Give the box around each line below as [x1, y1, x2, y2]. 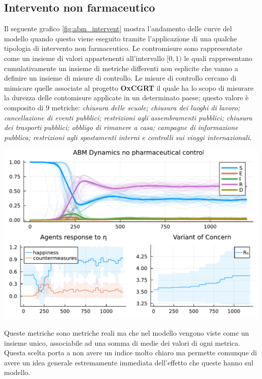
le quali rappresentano [184, 52, 252, 63]
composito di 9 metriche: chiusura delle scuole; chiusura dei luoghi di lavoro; [4, 102, 240, 112]
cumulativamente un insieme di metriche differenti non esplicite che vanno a [4, 62, 238, 73]
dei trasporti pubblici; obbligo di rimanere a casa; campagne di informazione [4, 122, 238, 133]
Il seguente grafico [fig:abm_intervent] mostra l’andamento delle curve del [4, 23, 232, 34]
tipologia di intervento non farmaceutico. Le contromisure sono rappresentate [4, 43, 242, 53]
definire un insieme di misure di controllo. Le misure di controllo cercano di [4, 73, 237, 83]
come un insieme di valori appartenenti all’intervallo [4, 52, 165, 63]
